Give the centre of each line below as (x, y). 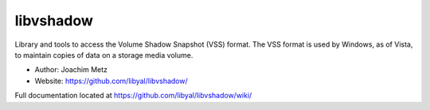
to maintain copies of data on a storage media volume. (104, 55)
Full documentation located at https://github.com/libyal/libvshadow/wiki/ (133, 96)
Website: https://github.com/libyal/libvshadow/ (111, 81)
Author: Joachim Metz (71, 70)
